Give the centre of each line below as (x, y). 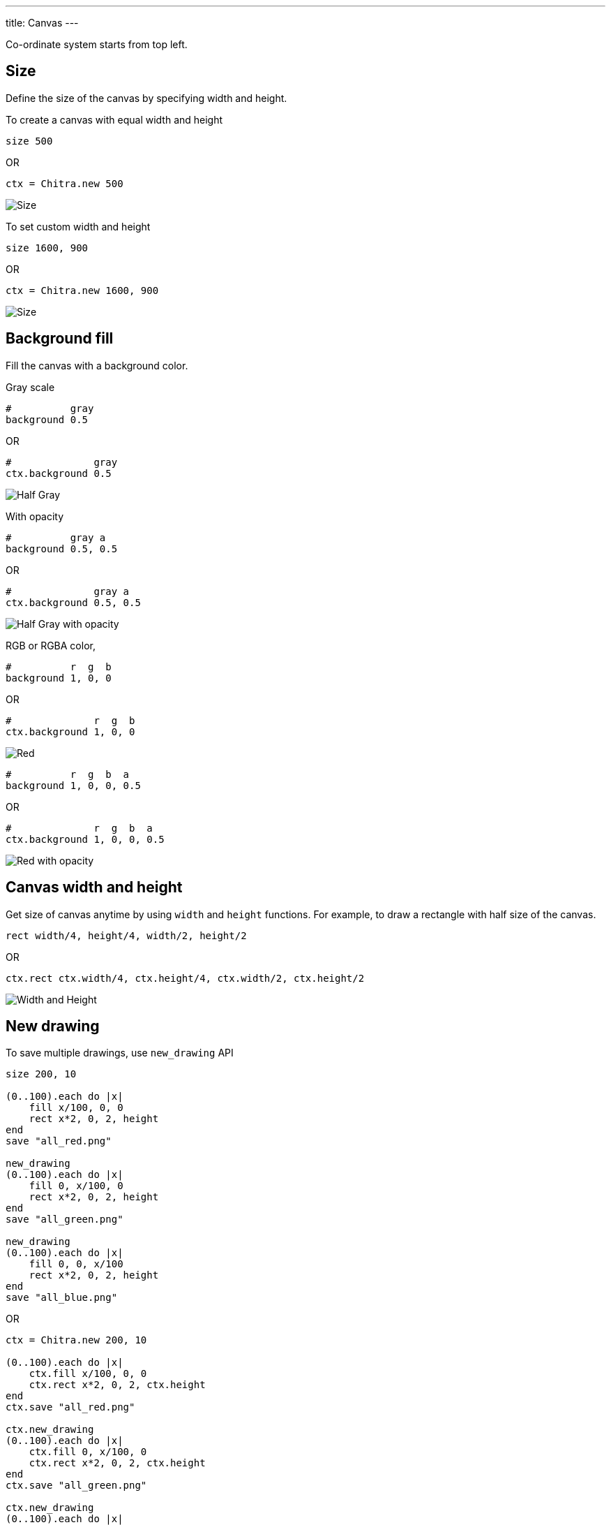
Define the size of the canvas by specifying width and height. (146, 98)
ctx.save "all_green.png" (76, 1486)
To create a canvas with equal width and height (114, 119)
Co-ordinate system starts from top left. (97, 44)
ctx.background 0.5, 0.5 (73, 602)
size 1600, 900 (47, 248)
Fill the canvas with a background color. (97, 365)
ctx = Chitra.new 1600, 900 (82, 290)
